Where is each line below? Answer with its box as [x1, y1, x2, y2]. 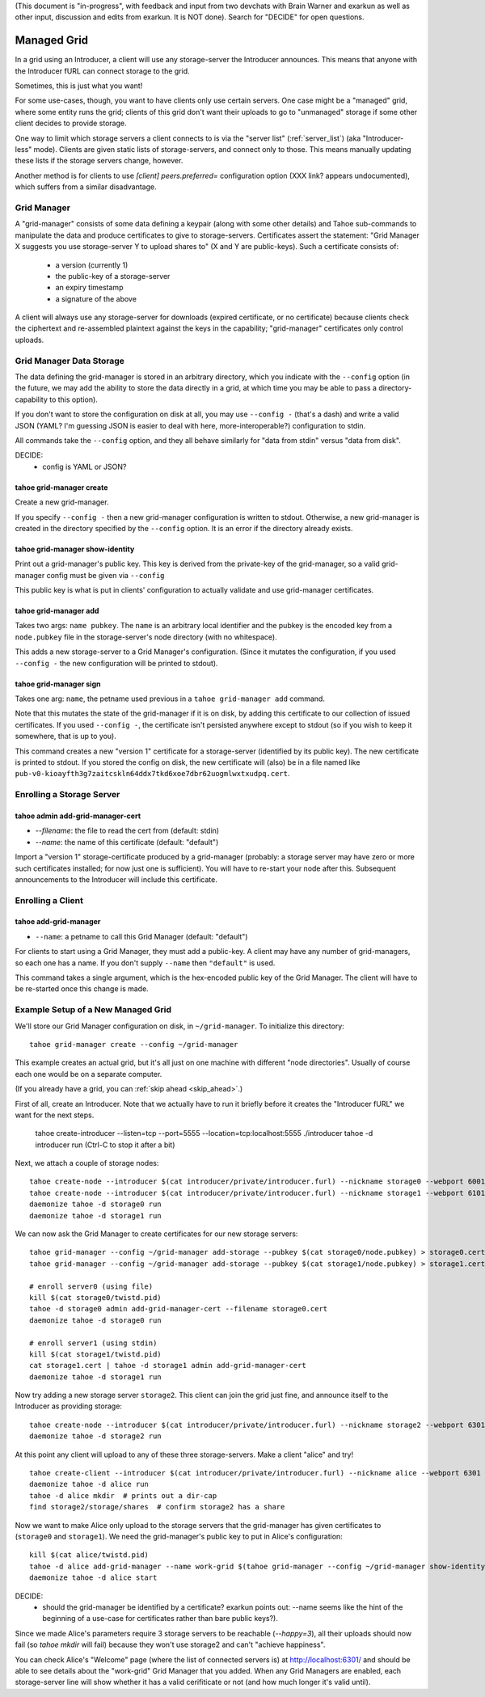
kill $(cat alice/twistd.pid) [29, 1551, 150, 1560]
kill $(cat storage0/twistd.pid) [29, 1293, 162, 1302]
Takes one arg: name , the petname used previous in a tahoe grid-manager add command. [15, 694, 325, 703]
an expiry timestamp [55, 283, 124, 293]
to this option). [48, 395, 99, 404]
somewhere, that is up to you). [15, 732, 116, 741]
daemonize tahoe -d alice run [29, 1480, 150, 1489]
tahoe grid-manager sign [15, 679, 101, 689]
